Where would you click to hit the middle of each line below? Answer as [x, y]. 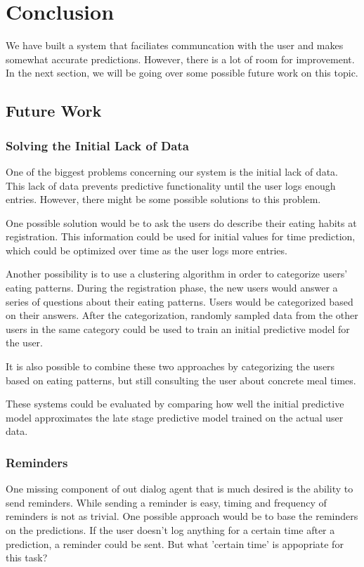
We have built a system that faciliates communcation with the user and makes [175, 45]
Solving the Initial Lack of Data [97, 145]
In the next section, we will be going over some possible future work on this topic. [182, 73]
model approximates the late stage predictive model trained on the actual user [175, 417]
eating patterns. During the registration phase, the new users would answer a [172, 288]
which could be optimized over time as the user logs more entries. [147, 250]
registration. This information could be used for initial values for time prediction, [181, 236]
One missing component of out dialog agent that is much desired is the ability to [180, 489]
